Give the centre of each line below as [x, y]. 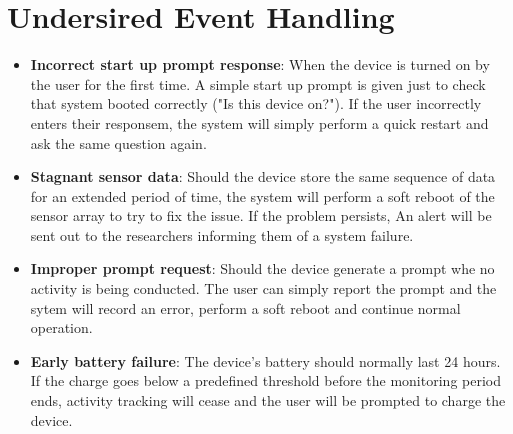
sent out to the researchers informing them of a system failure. [222, 234]
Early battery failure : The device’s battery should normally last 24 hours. [265, 360]
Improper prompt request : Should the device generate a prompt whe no [262, 268]
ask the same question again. [118, 142]
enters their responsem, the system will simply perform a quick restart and [259, 122]
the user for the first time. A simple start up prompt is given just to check [258, 83]
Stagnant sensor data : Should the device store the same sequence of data [263, 176]
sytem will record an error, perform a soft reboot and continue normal [245, 307]
